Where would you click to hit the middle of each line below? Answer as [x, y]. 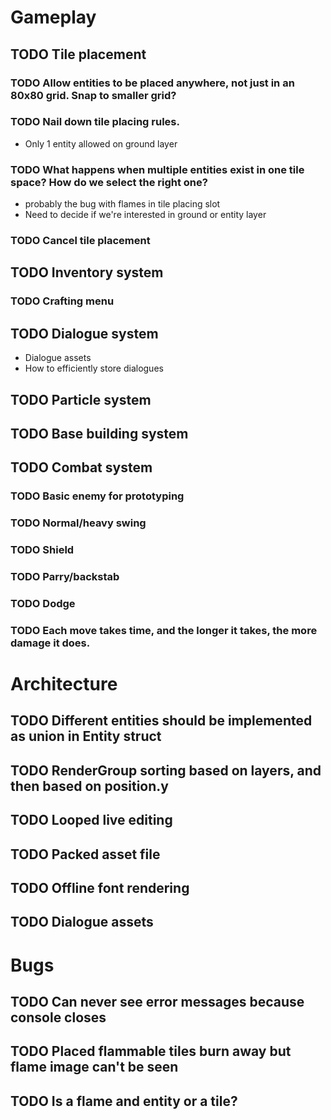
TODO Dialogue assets [82, 922]
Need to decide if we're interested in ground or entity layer [145, 215]
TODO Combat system [81, 467]
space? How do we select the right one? [109, 182]
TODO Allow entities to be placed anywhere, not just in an [152, 83]
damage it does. [50, 643]
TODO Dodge [43, 603]
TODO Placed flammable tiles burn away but [151, 1051]
